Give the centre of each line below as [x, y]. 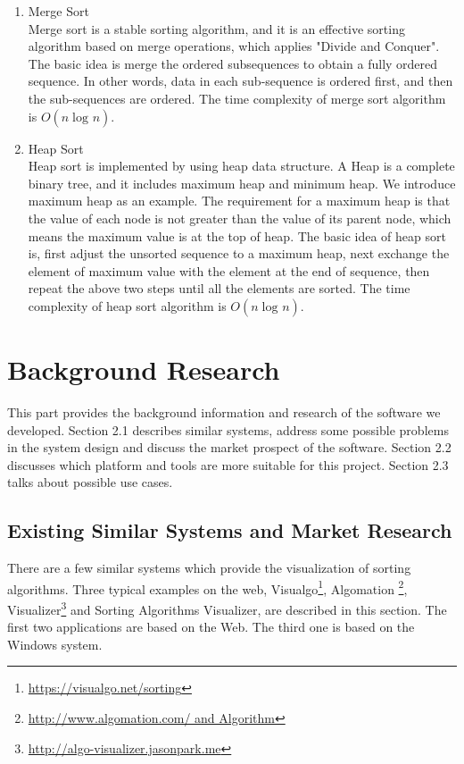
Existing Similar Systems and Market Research [230, 530]
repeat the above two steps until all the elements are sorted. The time [219, 288]
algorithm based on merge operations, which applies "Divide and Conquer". [234, 46]
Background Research [144, 369]
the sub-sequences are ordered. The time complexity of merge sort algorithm [237, 98]
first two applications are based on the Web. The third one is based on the [211, 627]
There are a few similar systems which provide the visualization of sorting [209, 568]
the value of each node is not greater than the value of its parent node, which [240, 218]
